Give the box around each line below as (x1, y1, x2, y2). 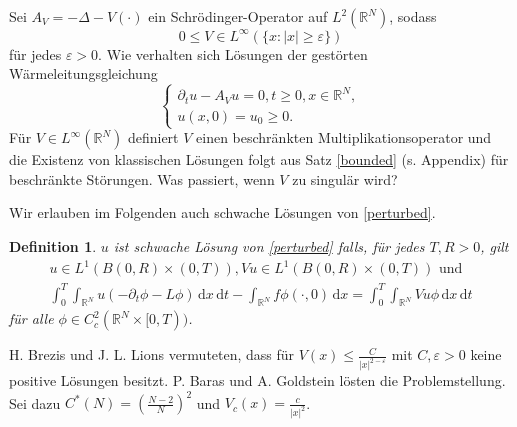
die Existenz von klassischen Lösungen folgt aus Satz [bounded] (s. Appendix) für (9, 149, 509, 170)
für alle (9, 308, 54, 329)
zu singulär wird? (292, 168, 398, 189)
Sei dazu (9, 392, 61, 413)
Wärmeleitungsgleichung (9, 63, 158, 84)
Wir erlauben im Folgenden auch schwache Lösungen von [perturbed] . (9, 202, 436, 223)
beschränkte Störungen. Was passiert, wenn (9, 168, 275, 189)
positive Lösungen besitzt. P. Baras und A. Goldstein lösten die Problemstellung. (9, 370, 506, 391)
